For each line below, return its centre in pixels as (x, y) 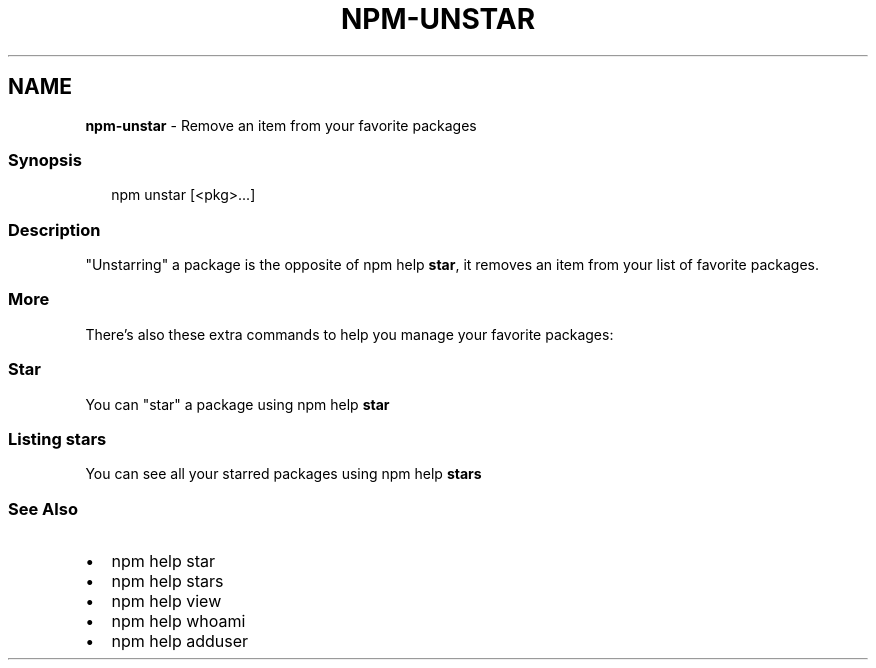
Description (54, 229)
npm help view (166, 601)
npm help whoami (178, 621)
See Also (43, 508)
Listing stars (57, 438)
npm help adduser (180, 641)
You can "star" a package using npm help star (237, 404)
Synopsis (45, 159)
